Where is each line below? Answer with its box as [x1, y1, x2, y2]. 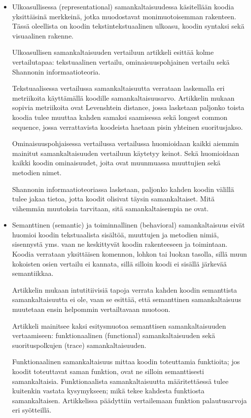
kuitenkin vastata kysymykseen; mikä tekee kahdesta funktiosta [12, 385, 205, 396]
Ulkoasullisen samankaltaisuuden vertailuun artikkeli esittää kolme [12, 47, 214, 57]
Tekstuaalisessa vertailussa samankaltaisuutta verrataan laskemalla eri [12, 83, 225, 93]
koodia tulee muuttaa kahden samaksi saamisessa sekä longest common [12, 112, 227, 122]
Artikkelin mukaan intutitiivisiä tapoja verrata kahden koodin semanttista [12, 284, 237, 295]
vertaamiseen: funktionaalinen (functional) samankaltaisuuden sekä [12, 330, 215, 341]
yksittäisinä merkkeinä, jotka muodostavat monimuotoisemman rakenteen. [12, 11, 237, 21]
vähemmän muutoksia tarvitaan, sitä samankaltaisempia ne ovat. [12, 203, 209, 213]
